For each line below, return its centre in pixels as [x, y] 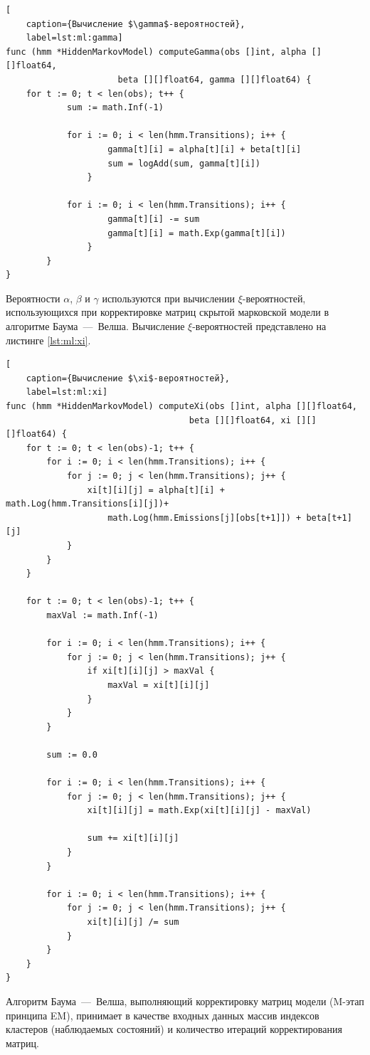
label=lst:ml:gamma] [74, 38]
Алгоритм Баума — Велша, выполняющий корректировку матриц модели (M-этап [185, 1001]
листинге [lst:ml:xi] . [48, 340]
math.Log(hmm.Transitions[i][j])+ [88, 504]
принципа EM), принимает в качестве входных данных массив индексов [163, 1015]
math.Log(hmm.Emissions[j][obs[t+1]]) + [205, 518]
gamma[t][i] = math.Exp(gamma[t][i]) [197, 233]
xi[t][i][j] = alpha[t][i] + [156, 490]
